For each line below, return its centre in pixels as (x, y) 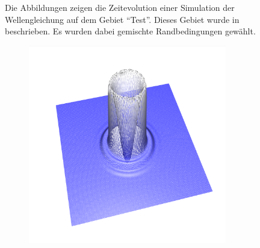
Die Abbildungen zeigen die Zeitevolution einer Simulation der (120, 7)
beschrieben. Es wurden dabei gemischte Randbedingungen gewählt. (130, 31)
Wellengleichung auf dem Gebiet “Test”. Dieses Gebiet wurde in (122, 19)
